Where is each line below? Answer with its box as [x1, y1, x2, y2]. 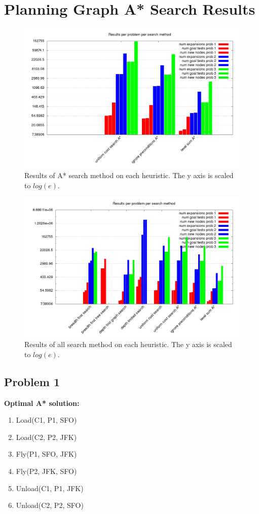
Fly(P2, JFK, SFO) [16, 465, 77, 476]
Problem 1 [4, 373, 60, 389]
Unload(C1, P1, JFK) [16, 483, 84, 493]
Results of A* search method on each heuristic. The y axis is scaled [24, 170, 234, 181]
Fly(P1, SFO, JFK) [16, 449, 77, 459]
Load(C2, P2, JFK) [16, 431, 77, 442]
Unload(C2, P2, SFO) [16, 500, 84, 510]
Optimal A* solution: [4, 397, 80, 408]
